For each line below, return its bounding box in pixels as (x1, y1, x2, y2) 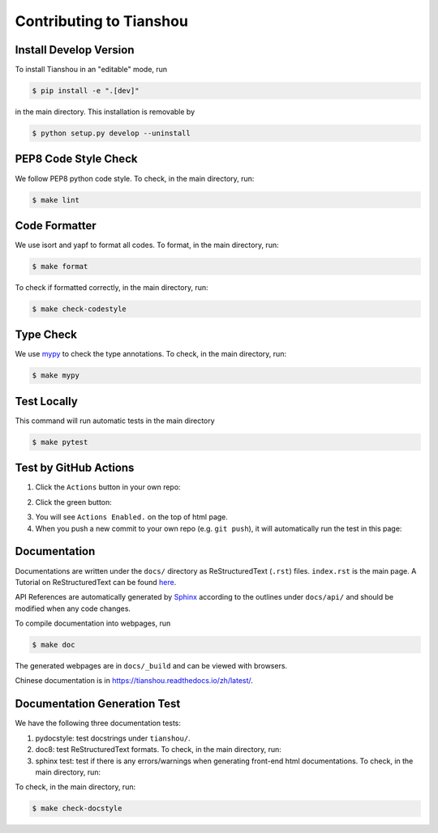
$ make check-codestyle (32, 304, 127, 314)
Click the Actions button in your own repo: (35, 482, 182, 492)
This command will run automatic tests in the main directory (15, 416, 215, 425)
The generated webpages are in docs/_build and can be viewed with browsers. (15, 661, 288, 671)
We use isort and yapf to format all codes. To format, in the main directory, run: (15, 240, 279, 250)
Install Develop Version (15, 43, 135, 57)
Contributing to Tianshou (15, 12, 188, 30)
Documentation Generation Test (15, 697, 181, 711)
